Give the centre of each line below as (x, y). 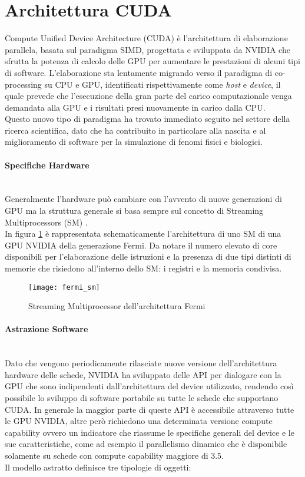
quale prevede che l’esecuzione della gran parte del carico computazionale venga (148, 96)
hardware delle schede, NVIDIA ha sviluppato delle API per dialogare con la (143, 374)
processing (23, 84)
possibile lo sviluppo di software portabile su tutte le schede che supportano (142, 398)
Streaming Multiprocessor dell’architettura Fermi (117, 306)
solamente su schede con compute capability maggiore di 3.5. (115, 455)
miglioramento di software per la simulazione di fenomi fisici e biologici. (134, 142)
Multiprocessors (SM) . (46, 222)
